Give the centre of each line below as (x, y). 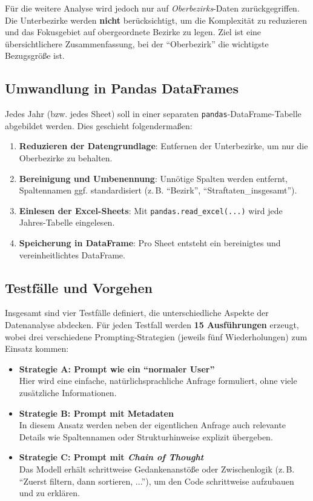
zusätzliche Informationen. (68, 392)
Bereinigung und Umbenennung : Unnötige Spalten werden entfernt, (153, 178)
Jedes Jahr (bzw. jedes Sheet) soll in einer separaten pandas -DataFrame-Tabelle (153, 114)
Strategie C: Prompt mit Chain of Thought (111, 457)
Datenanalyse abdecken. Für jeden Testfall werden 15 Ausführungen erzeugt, (152, 325)
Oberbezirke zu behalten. (66, 158)
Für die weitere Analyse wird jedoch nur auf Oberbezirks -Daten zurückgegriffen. (152, 8)
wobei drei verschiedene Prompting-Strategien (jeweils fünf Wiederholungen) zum (156, 336)
